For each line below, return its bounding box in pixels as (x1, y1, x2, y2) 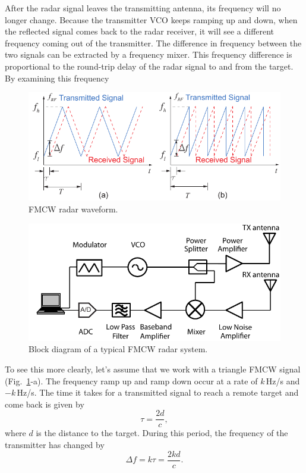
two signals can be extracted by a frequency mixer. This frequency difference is (5, 48, 292, 61)
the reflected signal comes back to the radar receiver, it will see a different (5, 25, 275, 37)
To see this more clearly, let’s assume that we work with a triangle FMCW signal (5, 362, 301, 375)
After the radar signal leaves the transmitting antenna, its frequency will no (5, 2, 281, 14)
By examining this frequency (5, 71, 109, 84)
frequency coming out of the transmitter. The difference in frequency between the (5, 36, 302, 49)
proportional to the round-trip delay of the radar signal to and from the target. (5, 59, 294, 72)
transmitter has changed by (5, 438, 105, 450)
